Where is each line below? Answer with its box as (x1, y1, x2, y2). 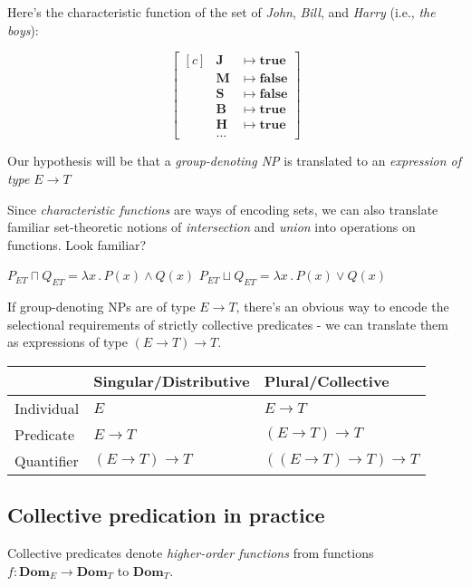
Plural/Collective (264, 370, 389, 391)
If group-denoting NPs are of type (7, 297, 196, 316)
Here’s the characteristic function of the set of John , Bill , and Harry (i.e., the (7, 3, 436, 21)
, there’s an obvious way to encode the (235, 297, 449, 316)
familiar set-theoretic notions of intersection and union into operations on (7, 217, 416, 236)
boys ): (7, 20, 39, 39)
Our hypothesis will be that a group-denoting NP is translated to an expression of (7, 151, 462, 170)
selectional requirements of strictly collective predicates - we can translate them (7, 314, 449, 333)
